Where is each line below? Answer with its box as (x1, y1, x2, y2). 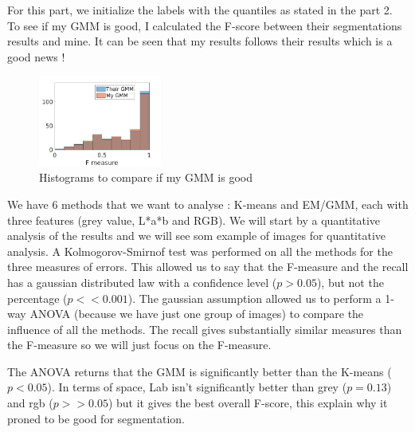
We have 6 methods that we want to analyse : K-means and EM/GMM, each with (7, 195, 409, 212)
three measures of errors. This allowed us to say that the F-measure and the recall (7, 258, 409, 275)
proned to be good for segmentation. (7, 410, 186, 426)
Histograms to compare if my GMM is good (39, 169, 253, 186)
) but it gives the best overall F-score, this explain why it (108, 395, 388, 411)
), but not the (316, 273, 384, 290)
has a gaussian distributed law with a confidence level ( (7, 273, 277, 290)
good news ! (7, 48, 65, 65)
